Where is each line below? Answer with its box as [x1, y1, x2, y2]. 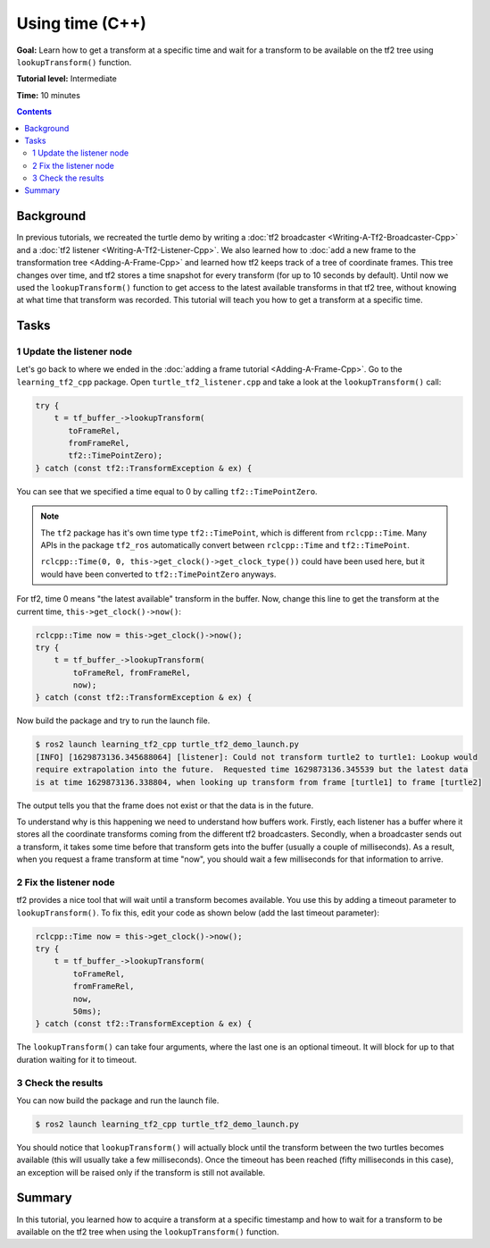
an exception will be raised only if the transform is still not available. [16, 1167, 266, 1177]
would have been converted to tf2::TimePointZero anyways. [40, 569, 277, 579]
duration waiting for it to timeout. [16, 1054, 137, 1065]
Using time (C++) [16, 13, 147, 33]
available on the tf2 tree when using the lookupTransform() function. [16, 1226, 279, 1237]
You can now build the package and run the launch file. [16, 1095, 220, 1106]
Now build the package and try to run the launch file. [16, 715, 211, 726]
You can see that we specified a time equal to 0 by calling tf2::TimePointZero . [16, 485, 318, 496]
